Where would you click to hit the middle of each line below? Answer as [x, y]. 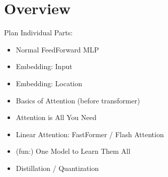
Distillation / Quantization [57, 168]
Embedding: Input [44, 66]
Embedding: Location [49, 83]
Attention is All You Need [56, 117]
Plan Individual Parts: [38, 33]
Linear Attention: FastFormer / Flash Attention [90, 134]
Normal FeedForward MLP [57, 49]
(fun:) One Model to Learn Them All [73, 151]
